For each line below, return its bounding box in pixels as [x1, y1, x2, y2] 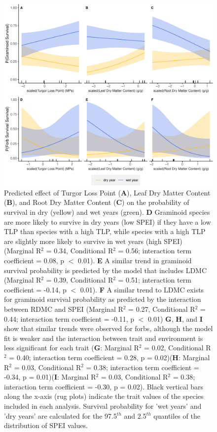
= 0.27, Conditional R [128, 303, 195, 314]
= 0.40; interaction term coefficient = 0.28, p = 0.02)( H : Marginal [9, 352, 210, 362]
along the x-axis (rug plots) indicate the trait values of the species [4, 391, 204, 401]
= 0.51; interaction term [118, 275, 191, 285]
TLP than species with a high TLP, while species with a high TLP [4, 226, 206, 237]
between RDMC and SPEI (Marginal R [4, 303, 123, 314]
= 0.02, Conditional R [144, 342, 211, 353]
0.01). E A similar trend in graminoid [78, 255, 192, 266]
